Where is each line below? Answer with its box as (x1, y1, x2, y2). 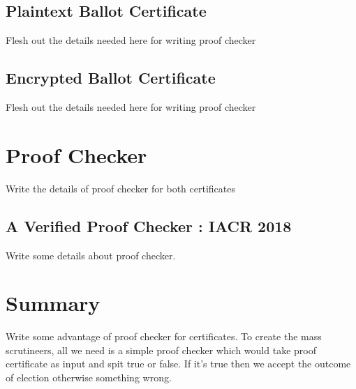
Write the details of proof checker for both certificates (6, 181, 235, 195)
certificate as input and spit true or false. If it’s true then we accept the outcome (6, 356, 351, 371)
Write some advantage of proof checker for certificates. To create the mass (6, 329, 322, 344)
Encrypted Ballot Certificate (6, 67, 216, 89)
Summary (6, 289, 101, 317)
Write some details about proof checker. (6, 247, 176, 262)
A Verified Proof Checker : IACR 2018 (6, 215, 292, 236)
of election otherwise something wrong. (6, 370, 172, 385)
